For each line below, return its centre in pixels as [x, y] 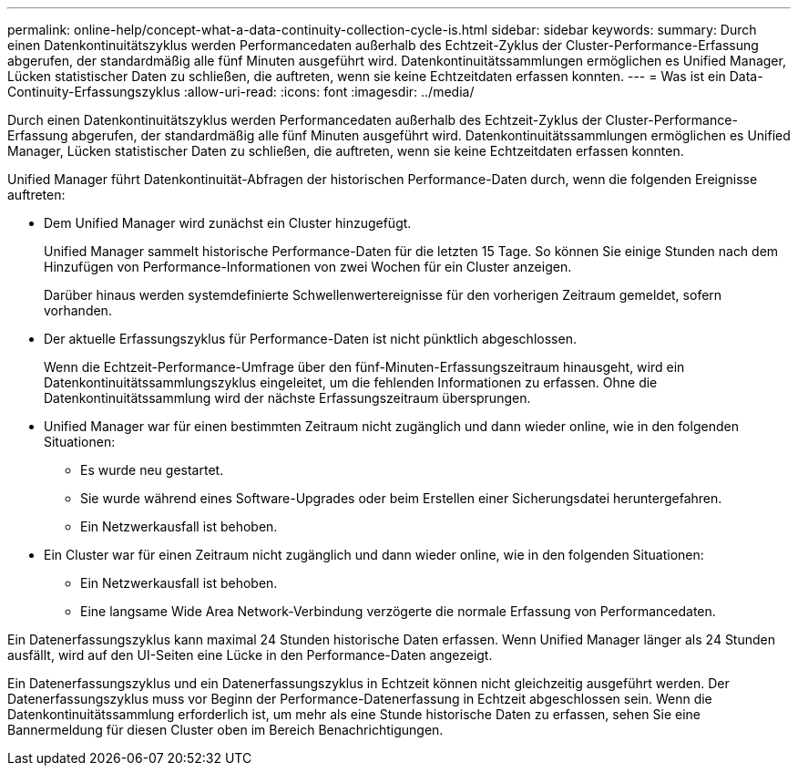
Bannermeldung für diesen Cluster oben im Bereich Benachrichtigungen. [225, 730]
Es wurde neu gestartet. [152, 470]
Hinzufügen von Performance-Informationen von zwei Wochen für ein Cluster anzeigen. [308, 267]
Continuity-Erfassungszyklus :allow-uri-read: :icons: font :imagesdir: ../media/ [241, 92]
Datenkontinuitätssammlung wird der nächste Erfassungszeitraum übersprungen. [287, 398]
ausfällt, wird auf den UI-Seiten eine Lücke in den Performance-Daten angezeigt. [250, 655]
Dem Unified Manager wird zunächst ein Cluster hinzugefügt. [228, 223]
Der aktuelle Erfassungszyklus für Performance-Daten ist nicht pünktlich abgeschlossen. [310, 339]
